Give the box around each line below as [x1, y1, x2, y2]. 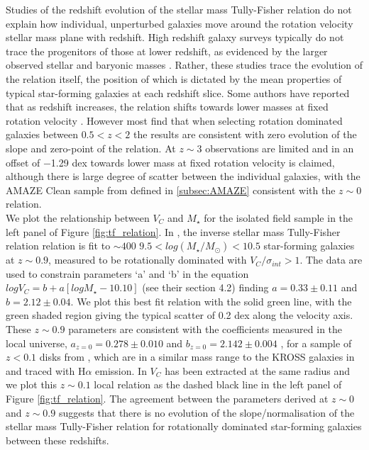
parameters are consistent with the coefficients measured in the [68, 322, 343, 337]
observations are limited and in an [205, 140, 354, 155]
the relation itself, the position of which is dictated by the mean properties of [6, 71, 342, 86]
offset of [6, 154, 40, 169]
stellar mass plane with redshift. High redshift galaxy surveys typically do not [6, 30, 344, 45]
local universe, [6, 335, 67, 350]
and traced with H [6, 363, 86, 378]
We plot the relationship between [6, 210, 150, 225]
